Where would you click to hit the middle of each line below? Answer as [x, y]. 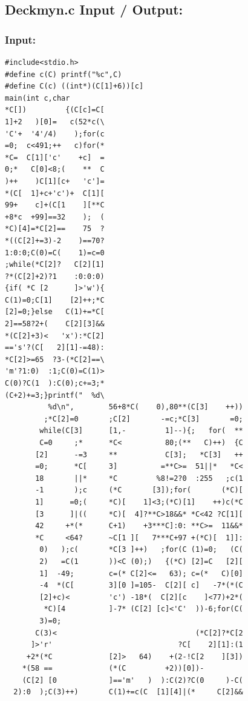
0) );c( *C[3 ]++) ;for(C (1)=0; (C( [141, 550]
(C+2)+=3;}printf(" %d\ [55, 395]
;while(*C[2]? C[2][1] [55, 265]
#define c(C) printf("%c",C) [64, 74]
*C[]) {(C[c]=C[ [55, 110]
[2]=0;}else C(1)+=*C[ [55, 312]
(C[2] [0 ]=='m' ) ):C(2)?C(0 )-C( [132, 680]
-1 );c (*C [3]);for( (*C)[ [139, 490]
